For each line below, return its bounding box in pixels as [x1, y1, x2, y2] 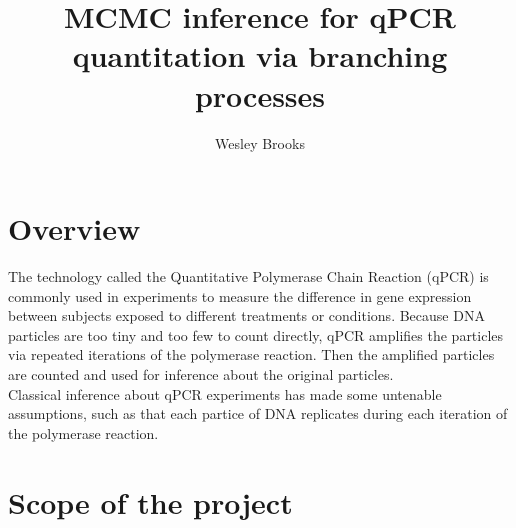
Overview [8, 208, 141, 249]
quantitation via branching [72, 35, 448, 76]
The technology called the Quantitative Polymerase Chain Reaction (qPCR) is [8, 266, 489, 287]
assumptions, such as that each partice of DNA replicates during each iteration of [8, 403, 508, 424]
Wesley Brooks [215, 132, 305, 153]
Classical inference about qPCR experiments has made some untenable [8, 383, 442, 404]
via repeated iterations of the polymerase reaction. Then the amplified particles [8, 344, 495, 365]
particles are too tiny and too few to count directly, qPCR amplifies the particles [8, 324, 504, 345]
